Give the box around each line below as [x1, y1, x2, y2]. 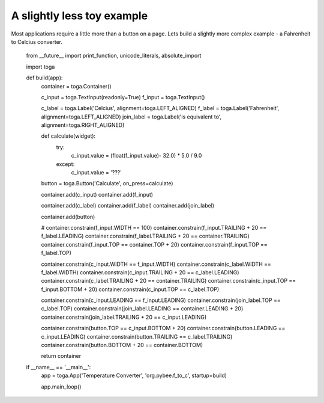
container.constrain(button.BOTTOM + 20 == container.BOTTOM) [41, 342, 203, 349]
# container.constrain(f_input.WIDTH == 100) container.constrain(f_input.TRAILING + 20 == [41, 224, 267, 231]
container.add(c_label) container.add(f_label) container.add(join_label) [41, 202, 215, 209]
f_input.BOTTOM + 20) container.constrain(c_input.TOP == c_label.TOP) [41, 286, 220, 293]
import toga [26, 63, 55, 70]
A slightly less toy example [11, 9, 148, 22]
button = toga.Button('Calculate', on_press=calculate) [41, 180, 173, 187]
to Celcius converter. [11, 38, 63, 45]
